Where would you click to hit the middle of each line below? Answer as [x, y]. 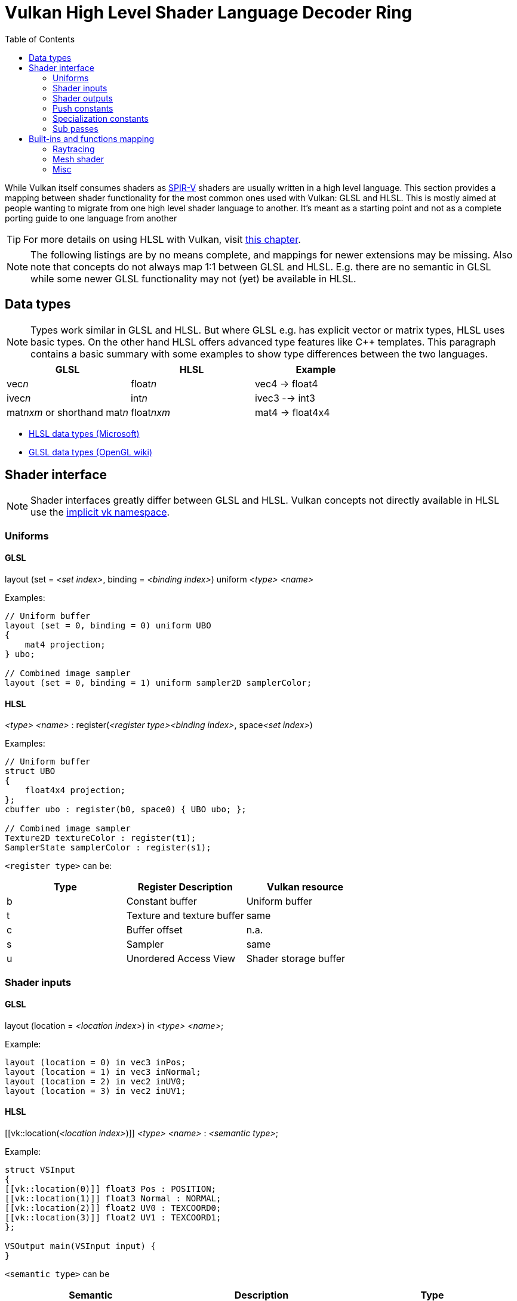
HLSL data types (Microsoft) [84, 433]
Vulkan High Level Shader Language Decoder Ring [209, 13]
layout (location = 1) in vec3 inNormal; [103, 1072]
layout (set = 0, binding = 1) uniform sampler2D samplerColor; [159, 683]
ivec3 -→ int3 [285, 398]
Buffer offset [154, 930]
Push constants [83, 108]
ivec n [19, 398]
